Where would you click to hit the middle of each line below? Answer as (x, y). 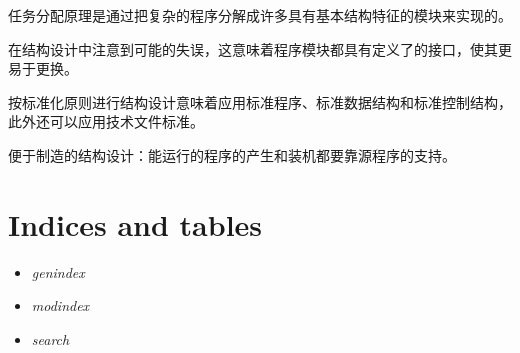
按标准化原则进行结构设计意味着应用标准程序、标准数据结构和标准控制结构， (260, 101)
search (50, 338)
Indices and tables (135, 223)
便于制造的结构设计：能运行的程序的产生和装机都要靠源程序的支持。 (232, 154)
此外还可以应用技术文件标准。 (106, 121)
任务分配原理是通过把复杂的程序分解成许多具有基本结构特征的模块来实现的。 (260, 15)
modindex (60, 305)
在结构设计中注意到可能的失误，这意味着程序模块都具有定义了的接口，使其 (253, 48)
